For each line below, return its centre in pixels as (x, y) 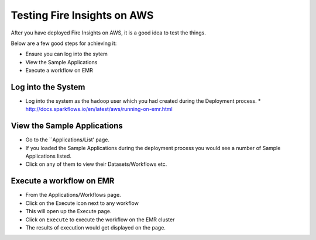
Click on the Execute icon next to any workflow (82, 203)
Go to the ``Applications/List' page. (67, 140)
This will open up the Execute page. (68, 211)
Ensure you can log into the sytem (66, 54)
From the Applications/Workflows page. (73, 195)
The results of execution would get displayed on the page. (96, 227)
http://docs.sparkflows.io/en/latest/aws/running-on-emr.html (99, 109)
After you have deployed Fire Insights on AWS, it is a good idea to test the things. (108, 33)
